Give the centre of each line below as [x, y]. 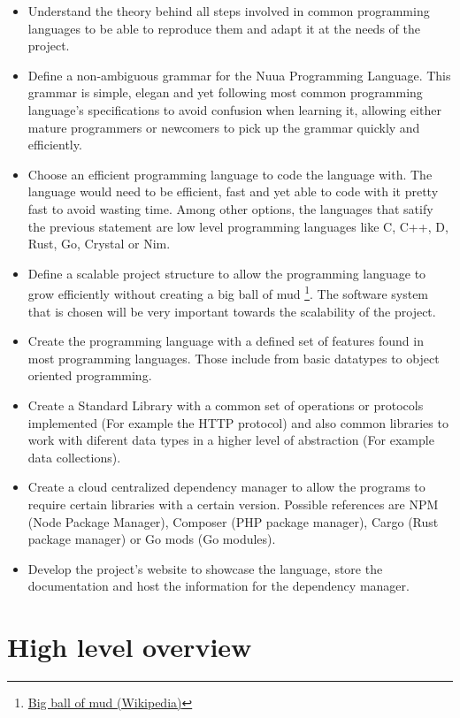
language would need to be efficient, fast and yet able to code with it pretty [233, 191]
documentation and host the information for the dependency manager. [218, 586]
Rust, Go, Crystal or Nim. [99, 244]
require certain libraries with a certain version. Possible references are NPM [233, 504]
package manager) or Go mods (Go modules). [152, 539]
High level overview [130, 647]
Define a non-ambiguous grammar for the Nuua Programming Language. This [239, 75]
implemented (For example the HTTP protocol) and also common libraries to [238, 422]
